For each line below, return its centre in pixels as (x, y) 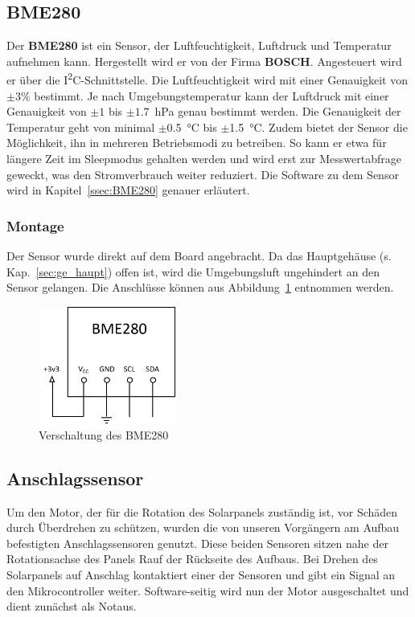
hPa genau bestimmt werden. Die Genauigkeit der (278, 111)
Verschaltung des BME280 (104, 434)
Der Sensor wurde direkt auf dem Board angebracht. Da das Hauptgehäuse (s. (199, 256)
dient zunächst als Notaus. (72, 606)
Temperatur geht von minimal (81, 127)
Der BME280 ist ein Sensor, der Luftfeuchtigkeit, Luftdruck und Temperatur (199, 45)
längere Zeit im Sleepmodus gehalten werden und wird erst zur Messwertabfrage (204, 159)
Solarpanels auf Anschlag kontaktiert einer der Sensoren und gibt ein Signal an (201, 574)
